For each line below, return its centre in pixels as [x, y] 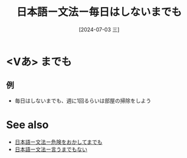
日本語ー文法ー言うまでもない [51, 149]
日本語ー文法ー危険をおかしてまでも [58, 141]
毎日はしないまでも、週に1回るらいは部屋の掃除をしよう [83, 100]
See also [27, 125]
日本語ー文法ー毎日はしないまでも [99, 12]
